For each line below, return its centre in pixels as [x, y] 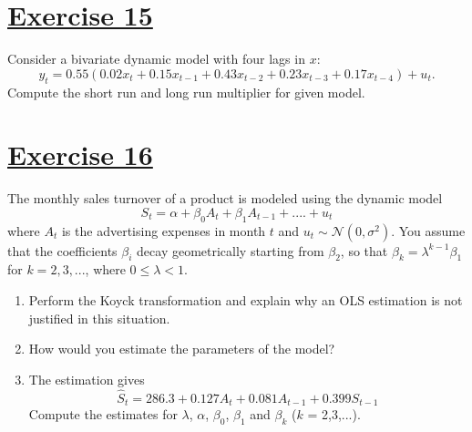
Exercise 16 [80, 154]
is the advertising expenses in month [164, 230]
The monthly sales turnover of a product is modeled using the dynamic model [225, 198]
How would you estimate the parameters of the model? [182, 349]
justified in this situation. [99, 318]
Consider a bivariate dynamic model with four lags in [156, 59]
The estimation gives [87, 379]
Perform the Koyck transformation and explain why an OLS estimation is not [246, 300]
